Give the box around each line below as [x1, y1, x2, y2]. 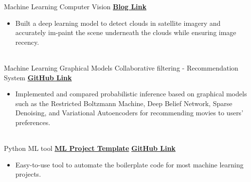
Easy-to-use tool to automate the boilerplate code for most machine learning [15, 159, 244, 169]
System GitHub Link [4, 72, 72, 82]
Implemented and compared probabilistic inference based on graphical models [15, 89, 247, 99]
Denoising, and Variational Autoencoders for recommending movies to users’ [15, 108, 244, 118]
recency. [15, 36, 39, 47]
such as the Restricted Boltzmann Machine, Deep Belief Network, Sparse [15, 98, 233, 108]
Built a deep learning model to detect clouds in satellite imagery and [15, 18, 221, 28]
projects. [15, 169, 41, 179]
